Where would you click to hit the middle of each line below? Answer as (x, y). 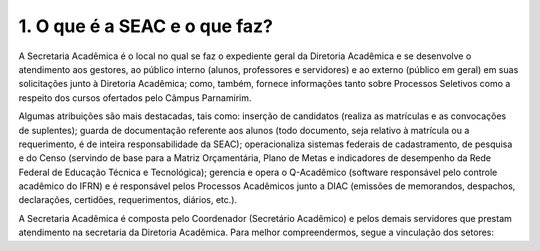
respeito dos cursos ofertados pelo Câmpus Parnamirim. (135, 97)
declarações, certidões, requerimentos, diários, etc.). (128, 200)
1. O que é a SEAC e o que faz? (146, 26)
